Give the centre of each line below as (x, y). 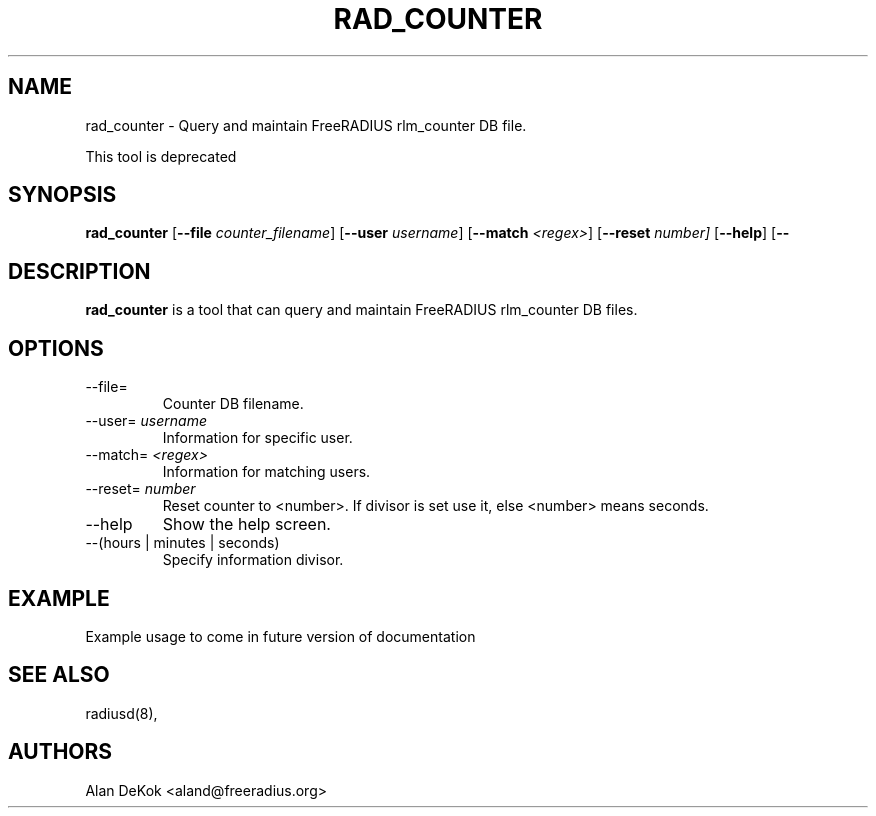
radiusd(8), (121, 713)
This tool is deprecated (161, 156)
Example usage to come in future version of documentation (280, 636)
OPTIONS (56, 348)
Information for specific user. (257, 438)
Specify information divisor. (253, 560)
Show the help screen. (246, 524)
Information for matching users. (266, 472)
